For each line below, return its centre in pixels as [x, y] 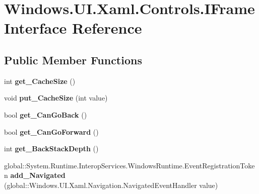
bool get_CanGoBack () [46, 114]
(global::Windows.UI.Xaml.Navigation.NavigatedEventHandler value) [111, 185]
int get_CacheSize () [40, 81]
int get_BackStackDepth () [51, 149]
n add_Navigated [35, 175]
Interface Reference [73, 28]
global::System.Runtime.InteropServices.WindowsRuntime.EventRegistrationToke [129, 165]
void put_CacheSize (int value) [56, 98]
